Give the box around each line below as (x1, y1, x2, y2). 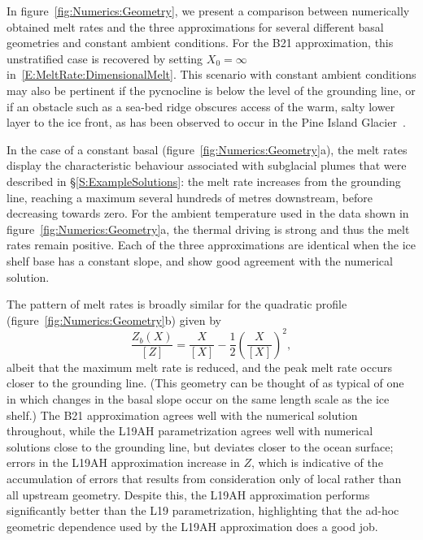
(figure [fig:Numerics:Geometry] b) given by (7, 311, 221, 328)
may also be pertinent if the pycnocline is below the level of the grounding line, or (7, 81, 416, 98)
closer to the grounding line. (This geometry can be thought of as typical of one (7, 374, 404, 391)
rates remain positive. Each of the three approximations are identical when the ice (7, 236, 416, 253)
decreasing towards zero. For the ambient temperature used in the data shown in (7, 205, 409, 222)
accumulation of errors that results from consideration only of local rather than (7, 469, 402, 486)
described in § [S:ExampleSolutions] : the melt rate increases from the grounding (7, 172, 401, 189)
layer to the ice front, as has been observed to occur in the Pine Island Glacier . (7, 114, 406, 131)
